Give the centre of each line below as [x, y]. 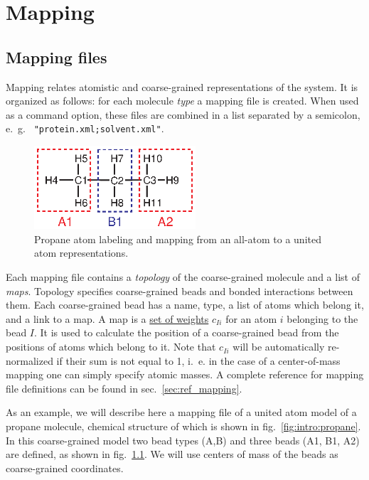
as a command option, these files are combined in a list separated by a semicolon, [183, 114]
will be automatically [279, 347]
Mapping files [57, 57]
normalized [30, 360]
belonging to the [322, 318]
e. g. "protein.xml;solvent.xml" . [85, 128]
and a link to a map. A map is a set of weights [107, 318]
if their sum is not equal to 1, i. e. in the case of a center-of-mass [198, 360]
